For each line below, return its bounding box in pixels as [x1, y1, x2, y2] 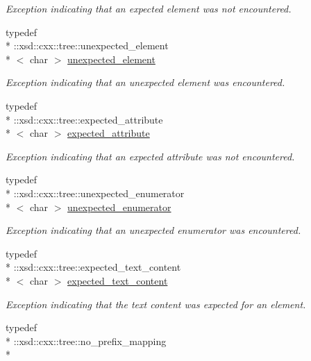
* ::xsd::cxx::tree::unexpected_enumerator [6, 185, 185, 200]
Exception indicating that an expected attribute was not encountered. [6, 149, 295, 163]
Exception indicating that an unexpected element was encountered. [6, 75, 285, 90]
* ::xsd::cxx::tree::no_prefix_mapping [6, 333, 167, 348]
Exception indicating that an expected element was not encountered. [6, 1, 292, 15]
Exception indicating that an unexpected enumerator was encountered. [6, 223, 301, 237]
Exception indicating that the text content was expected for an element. [6, 296, 306, 311]
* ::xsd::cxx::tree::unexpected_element [6, 38, 169, 53]
